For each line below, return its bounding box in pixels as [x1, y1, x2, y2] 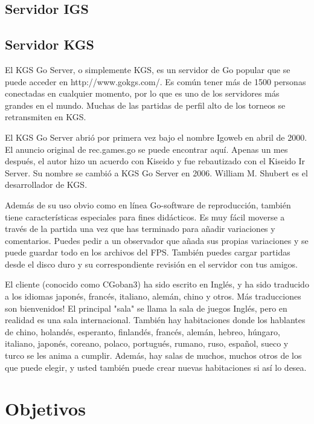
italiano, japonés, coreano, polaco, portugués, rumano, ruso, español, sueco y [5, 337, 289, 350]
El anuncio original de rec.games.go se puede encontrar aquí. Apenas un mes [5, 143, 288, 155]
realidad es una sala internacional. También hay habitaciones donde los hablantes [5, 313, 306, 326]
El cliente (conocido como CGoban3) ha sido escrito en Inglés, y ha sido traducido [5, 278, 309, 291]
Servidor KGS [5, 35, 95, 54]
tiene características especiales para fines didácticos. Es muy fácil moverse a [5, 210, 285, 223]
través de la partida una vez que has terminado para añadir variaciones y [5, 222, 275, 235]
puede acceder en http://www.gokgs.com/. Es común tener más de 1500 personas [5, 75, 306, 88]
